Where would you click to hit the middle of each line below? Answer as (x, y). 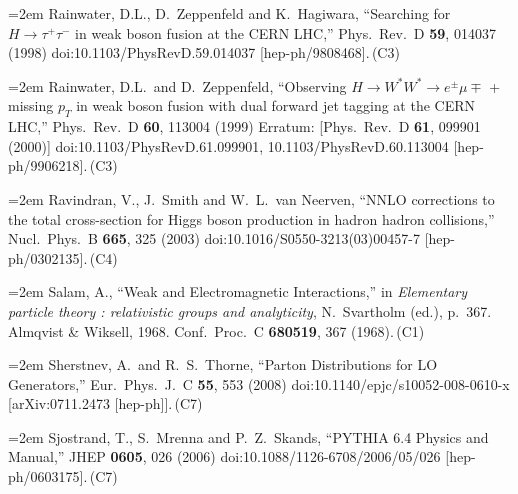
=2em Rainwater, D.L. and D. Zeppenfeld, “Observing (177, 85)
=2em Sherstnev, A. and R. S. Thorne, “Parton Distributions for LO (223, 364)
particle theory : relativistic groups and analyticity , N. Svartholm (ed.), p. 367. (250, 310)
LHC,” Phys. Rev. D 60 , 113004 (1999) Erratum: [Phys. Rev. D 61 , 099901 (244, 126)
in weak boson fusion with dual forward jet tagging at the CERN (276, 105)
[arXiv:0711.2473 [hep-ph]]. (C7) (105, 403)
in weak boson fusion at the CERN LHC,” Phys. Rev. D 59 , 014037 (285, 32)
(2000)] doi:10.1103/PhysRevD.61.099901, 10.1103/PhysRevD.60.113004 (228, 145)
